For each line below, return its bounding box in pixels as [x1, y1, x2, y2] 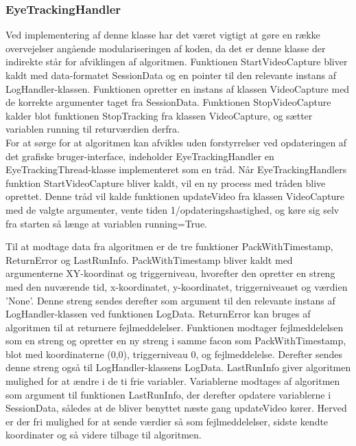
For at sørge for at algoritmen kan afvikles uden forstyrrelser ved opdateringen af [5, 135, 347, 149]
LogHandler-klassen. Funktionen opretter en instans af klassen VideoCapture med [5, 81, 350, 96]
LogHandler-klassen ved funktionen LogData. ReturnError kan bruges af [5, 306, 311, 321]
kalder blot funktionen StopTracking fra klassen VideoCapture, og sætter [5, 108, 313, 122]
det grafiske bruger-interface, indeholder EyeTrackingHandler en [5, 148, 274, 163]
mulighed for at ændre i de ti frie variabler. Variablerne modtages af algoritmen [5, 374, 340, 388]
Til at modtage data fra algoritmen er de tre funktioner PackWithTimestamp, [5, 239, 333, 254]
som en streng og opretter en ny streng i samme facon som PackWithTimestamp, [5, 333, 346, 348]
